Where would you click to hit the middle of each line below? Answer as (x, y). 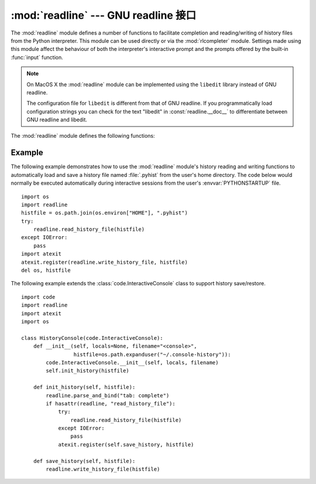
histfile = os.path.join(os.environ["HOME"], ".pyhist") (105, 213)
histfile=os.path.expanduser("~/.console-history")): (152, 354)
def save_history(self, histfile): (84, 461)
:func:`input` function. (37, 57)
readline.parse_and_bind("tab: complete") (108, 395)
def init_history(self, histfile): (84, 387)
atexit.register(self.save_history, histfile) (126, 444)
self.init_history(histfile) (88, 371)
